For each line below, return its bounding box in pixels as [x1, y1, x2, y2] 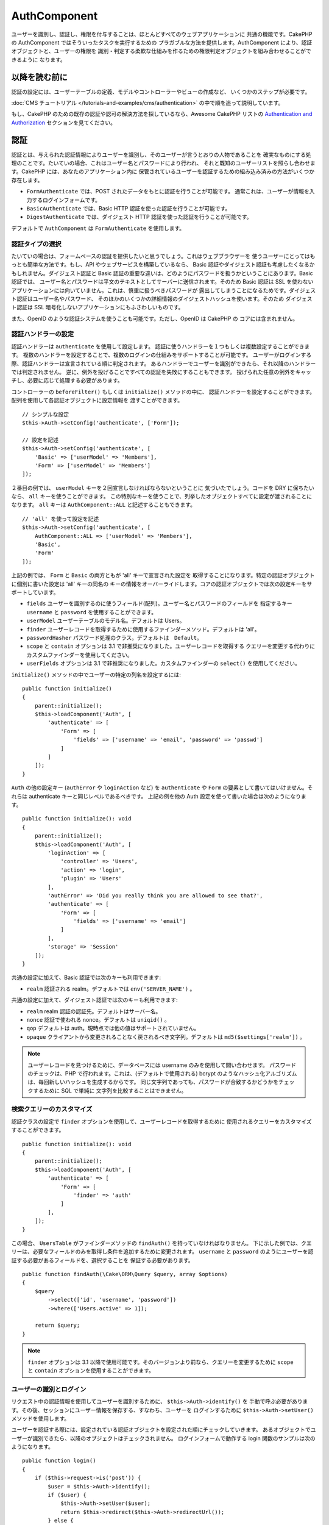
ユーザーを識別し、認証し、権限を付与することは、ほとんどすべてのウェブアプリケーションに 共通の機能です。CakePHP [11, 30, 313, 38]
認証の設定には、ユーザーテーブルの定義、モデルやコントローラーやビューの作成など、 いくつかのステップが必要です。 [11, 88, 311, 95]
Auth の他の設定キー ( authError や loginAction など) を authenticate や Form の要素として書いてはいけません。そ [11, 784, 313, 791]
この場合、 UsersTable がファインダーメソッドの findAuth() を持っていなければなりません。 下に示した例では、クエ [11, 1239, 312, 1247]
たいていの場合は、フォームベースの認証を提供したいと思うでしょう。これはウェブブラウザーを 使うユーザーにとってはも [11, 252, 316, 259]
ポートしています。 [11, 589, 59, 596]
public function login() [22, 1457, 96, 1464]
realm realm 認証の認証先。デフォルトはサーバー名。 [26, 1007, 161, 1015]
